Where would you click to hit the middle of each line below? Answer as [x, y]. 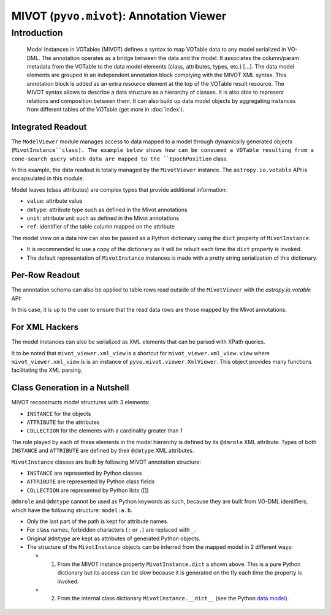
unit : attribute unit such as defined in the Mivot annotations [103, 218]
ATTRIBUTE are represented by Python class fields [91, 481]
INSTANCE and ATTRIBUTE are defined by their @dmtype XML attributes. [103, 451]
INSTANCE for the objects [59, 413]
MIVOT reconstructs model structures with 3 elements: [81, 402]
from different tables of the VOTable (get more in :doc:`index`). [105, 109]
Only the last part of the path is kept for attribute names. [97, 521]
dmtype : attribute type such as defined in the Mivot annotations [107, 209]
